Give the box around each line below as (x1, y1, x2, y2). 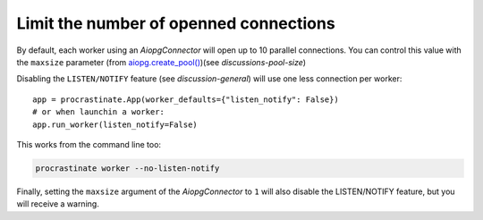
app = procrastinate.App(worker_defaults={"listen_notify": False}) (32, 94, 339, 105)
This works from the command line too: (16, 139, 161, 149)
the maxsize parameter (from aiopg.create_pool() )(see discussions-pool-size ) (16, 56, 307, 67)
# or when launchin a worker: (32, 107, 165, 117)
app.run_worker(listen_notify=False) (32, 119, 199, 130)
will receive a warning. (16, 199, 100, 209)
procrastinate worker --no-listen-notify (35, 163, 220, 173)
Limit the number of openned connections (16, 13, 335, 33)
